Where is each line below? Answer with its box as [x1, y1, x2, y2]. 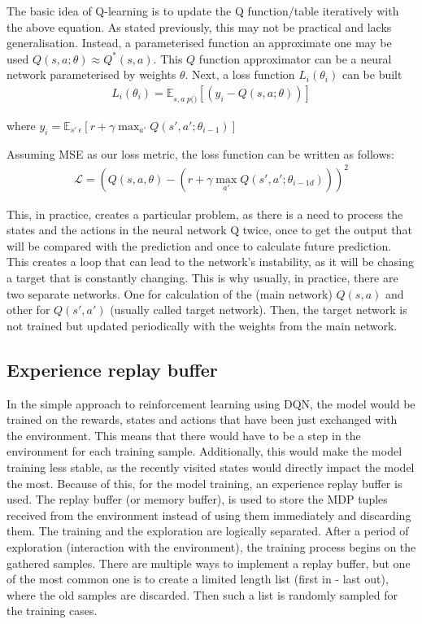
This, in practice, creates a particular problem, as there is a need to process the [7, 205, 403, 222]
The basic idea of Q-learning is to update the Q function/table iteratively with [7, 2, 399, 19]
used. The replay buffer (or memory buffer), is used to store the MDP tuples [7, 491, 388, 508]
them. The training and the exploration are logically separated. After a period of [7, 522, 409, 539]
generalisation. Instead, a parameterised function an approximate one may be [7, 34, 392, 51]
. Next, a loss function [185, 66, 295, 83]
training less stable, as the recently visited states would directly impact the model [7, 459, 415, 475]
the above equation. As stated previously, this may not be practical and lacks [7, 18, 392, 35]
